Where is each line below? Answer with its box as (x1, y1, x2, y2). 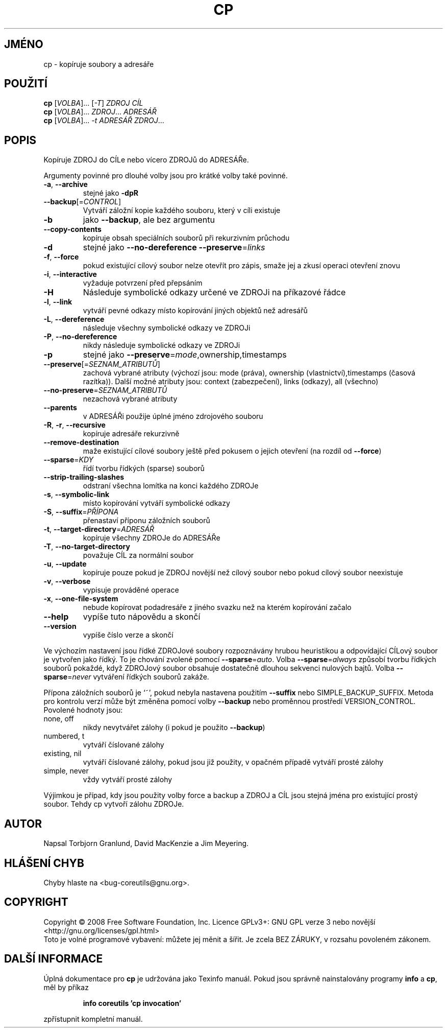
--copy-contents (43, 225, 102, 234)
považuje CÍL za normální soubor (83, 551, 194, 560)
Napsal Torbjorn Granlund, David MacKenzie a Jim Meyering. (43, 839, 249, 848)
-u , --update (43, 559, 87, 569)
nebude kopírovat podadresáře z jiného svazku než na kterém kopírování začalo (83, 603, 352, 612)
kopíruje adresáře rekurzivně (83, 429, 180, 438)
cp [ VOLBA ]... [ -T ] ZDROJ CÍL (43, 99, 143, 108)
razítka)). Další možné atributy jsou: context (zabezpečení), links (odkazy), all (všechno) (83, 377, 379, 386)
